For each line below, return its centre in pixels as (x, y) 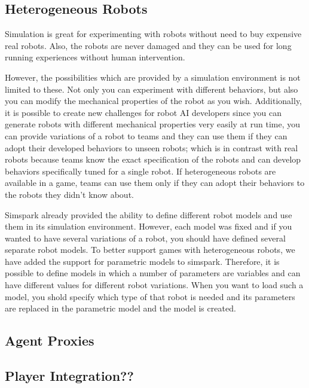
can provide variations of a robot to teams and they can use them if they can (146, 135)
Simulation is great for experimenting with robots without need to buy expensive (153, 34)
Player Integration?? (69, 376)
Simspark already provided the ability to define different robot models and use (149, 214)
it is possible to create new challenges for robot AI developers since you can (143, 112)
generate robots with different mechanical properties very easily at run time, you (152, 124)
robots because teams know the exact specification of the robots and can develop (153, 159)
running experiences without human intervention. (95, 57)
